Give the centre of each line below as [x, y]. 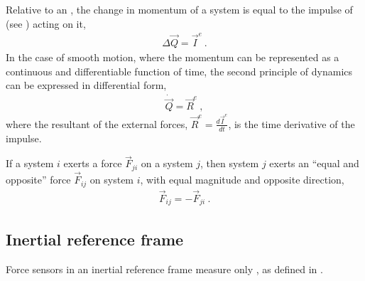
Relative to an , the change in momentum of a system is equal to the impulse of [179, 9]
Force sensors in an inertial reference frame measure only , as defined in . [164, 269]
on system [112, 180]
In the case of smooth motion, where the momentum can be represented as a [173, 57]
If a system [30, 163]
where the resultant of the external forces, [97, 123]
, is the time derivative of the [292, 123]
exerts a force [93, 163]
